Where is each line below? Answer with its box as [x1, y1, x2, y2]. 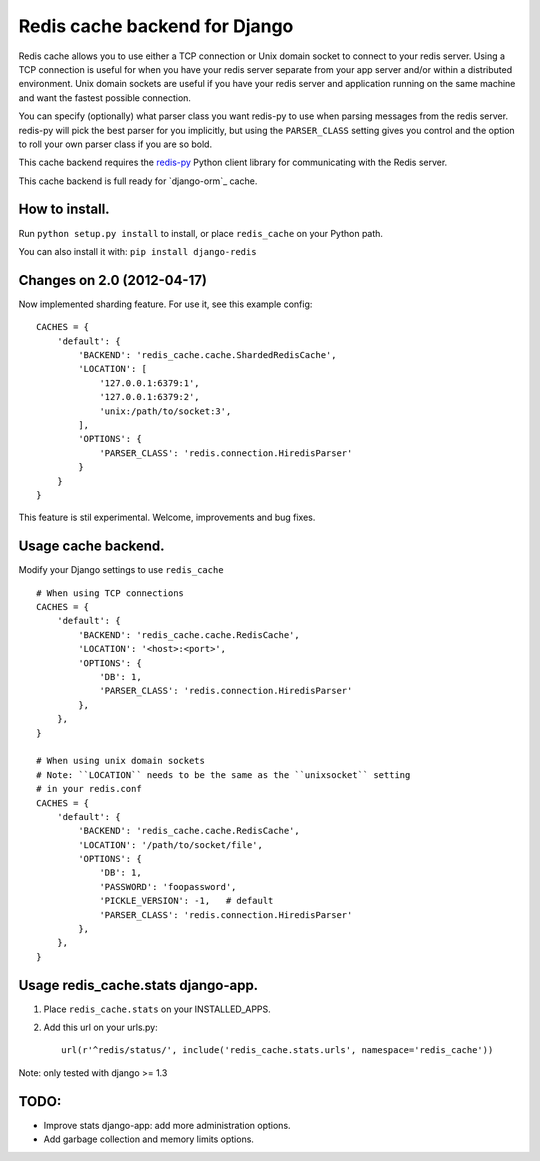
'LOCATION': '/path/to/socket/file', [78, 839, 264, 850]
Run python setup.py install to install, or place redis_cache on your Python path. [18, 227, 384, 239]
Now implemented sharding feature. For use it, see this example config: [18, 298, 313, 310]
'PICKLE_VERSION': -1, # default [99, 895, 274, 907]
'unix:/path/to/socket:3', [99, 405, 232, 417]
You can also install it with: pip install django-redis [18, 245, 257, 257]
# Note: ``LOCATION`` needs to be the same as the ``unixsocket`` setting [36, 769, 411, 780]
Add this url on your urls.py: [43, 1021, 159, 1034]
